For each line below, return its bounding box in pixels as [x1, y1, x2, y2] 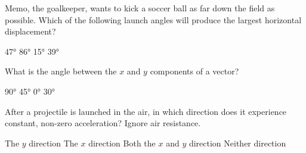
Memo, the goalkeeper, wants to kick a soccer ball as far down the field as [5, 2, 275, 14]
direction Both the [88, 136, 156, 149]
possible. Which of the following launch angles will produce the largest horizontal [5, 13, 302, 26]
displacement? [5, 25, 56, 38]
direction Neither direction [188, 136, 286, 149]
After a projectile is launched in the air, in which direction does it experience [5, 105, 287, 117]
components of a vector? [150, 65, 239, 77]
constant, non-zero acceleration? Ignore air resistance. [5, 117, 201, 129]
